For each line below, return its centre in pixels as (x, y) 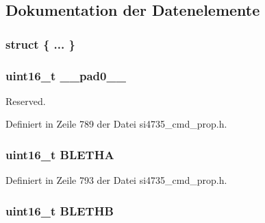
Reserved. (26, 101)
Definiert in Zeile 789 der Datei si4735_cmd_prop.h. (116, 124)
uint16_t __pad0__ (66, 75)
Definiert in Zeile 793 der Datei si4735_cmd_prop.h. (116, 180)
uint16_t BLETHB (60, 210)
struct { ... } (40, 44)
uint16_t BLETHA (60, 154)
